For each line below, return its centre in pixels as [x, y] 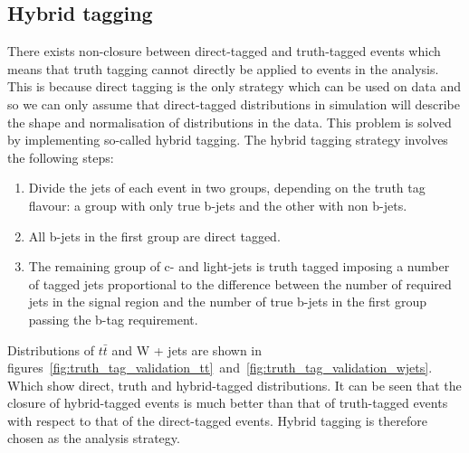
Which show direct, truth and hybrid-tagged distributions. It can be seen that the [234, 385]
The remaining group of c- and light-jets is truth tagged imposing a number [239, 266]
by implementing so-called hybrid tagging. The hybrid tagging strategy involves [228, 140]
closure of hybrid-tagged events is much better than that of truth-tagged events [228, 403]
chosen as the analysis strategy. [94, 438]
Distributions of [51, 349]
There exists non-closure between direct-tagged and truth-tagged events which [224, 51]
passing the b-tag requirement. [113, 319]
